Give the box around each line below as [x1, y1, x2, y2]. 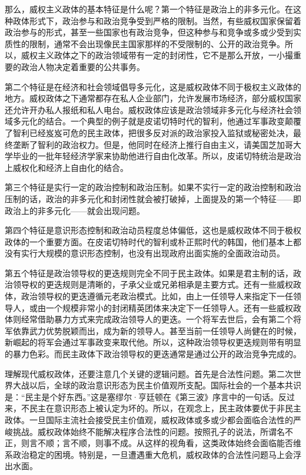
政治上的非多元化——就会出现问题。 [5, 204, 145, 216]
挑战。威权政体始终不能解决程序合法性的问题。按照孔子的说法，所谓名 [12, 425, 285, 437]
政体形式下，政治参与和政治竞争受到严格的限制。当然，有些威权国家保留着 [12, 14, 301, 27]
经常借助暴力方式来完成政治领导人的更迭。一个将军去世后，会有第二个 [21, 313, 293, 325]
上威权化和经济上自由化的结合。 [5, 161, 128, 173]
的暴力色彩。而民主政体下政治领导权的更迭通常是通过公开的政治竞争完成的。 [5, 348, 301, 360]
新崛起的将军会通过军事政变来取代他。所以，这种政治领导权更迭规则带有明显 [5, 336, 301, 348]
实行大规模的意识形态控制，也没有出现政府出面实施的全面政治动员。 [21, 247, 285, 259]
